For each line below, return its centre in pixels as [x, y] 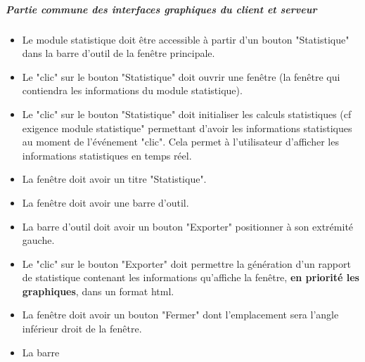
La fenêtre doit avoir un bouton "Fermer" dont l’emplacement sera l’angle [180, 315]
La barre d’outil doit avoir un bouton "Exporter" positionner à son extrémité [188, 226]
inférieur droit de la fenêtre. [82, 329]
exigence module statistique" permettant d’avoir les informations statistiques [187, 128]
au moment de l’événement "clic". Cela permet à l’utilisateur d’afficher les [180, 142]
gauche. [38, 240]
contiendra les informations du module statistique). [132, 90]
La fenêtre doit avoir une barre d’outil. [105, 202]
